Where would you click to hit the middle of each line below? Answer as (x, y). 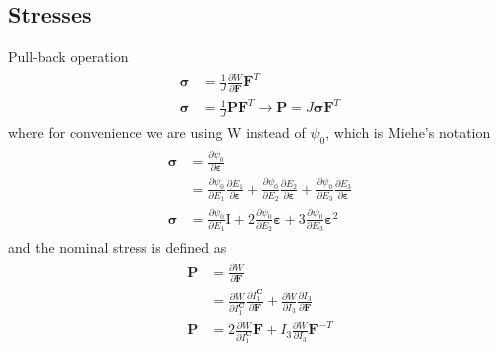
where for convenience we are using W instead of (157, 132)
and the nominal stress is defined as (117, 246)
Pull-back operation (68, 56)
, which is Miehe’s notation (408, 132)
